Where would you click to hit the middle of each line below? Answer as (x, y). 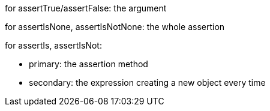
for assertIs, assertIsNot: (53, 45)
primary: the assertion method (88, 64)
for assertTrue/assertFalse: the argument (86, 8)
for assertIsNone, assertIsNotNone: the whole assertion (115, 27)
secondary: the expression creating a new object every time (147, 82)
